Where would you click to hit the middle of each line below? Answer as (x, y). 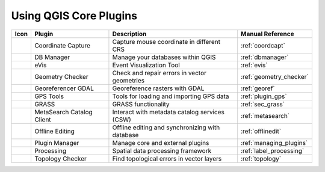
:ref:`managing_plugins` (274, 143)
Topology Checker (60, 158)
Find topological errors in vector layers (167, 158)
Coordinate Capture (62, 45)
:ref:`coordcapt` (263, 45)
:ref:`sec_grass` (263, 104)
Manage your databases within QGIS (164, 57)
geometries (128, 80)
